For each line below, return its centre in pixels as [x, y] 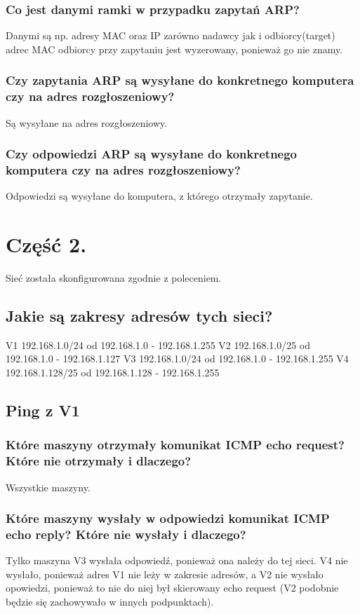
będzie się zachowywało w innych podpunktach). [110, 602]
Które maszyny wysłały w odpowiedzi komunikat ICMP [168, 518]
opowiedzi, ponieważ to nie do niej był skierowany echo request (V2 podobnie [172, 588]
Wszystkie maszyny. [48, 487]
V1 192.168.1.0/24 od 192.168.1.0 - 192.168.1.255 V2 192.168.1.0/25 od [158, 344]
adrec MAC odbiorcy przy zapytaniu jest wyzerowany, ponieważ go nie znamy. [174, 49]
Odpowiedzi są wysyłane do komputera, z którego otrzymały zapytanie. [159, 196]
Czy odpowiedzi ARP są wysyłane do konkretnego [152, 154]
